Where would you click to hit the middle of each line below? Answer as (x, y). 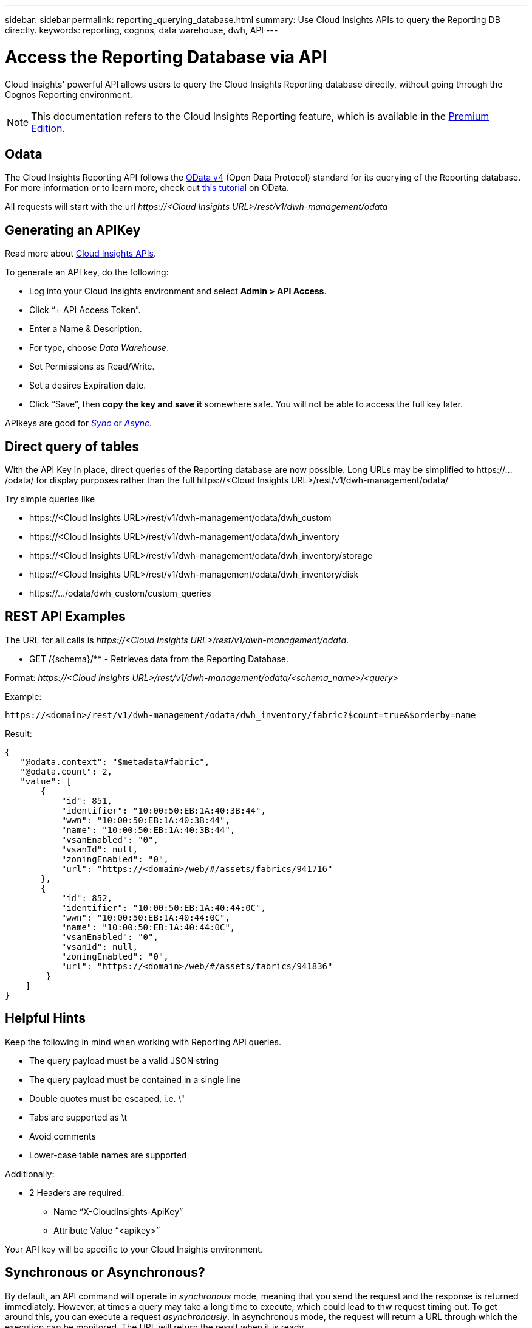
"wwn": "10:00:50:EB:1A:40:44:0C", (145, 917)
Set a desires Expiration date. (88, 386)
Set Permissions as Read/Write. (92, 367)
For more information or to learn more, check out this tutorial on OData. (147, 188)
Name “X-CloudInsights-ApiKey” (118, 1211)
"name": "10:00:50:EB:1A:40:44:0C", (148, 927)
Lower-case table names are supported (108, 1155)
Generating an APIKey (73, 230)
